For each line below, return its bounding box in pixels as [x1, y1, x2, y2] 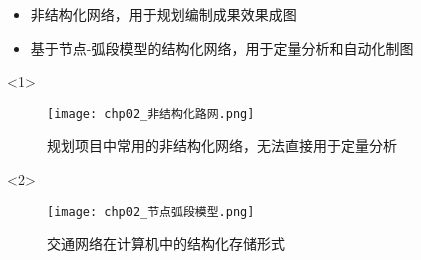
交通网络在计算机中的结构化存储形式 [47, 233, 285, 254]
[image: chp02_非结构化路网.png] [47, 106, 255, 121]
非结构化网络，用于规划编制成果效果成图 [30, 4, 297, 24]
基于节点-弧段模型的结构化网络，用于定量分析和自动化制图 [30, 37, 414, 58]
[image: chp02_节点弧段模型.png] [47, 204, 255, 219]
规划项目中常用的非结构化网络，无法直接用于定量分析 [47, 135, 397, 156]
